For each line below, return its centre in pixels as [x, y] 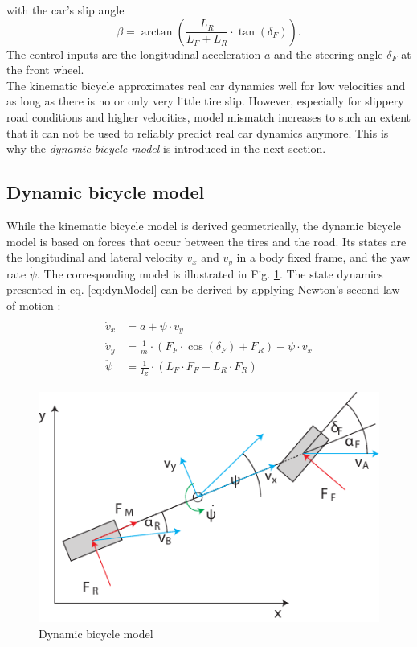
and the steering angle [329, 54]
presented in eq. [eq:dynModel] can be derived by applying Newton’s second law [203, 289]
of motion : [34, 305]
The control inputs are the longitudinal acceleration [134, 54]
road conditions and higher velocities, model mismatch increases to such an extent [208, 116]
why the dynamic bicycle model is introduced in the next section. [166, 148]
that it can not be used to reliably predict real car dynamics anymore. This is [198, 132]
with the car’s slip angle [65, 10]
